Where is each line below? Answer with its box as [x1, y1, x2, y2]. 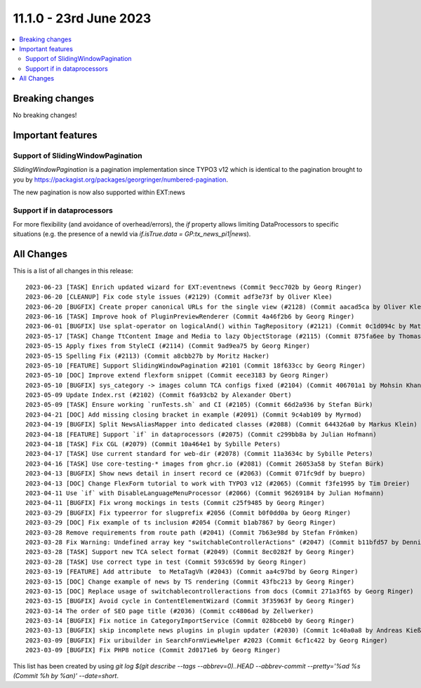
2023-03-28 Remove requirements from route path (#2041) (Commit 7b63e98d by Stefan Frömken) [25, 528, 359, 537]
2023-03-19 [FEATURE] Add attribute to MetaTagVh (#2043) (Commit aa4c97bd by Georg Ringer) [25, 568, 359, 576]
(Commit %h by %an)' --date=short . [13, 672, 119, 680]
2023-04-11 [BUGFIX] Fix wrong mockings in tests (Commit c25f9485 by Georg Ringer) [25, 499, 326, 507]
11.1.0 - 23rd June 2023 [13, 11, 152, 26]
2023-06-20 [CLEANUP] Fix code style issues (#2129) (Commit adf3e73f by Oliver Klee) [25, 293, 333, 301]
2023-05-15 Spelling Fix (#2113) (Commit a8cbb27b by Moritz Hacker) [25, 351, 270, 360]
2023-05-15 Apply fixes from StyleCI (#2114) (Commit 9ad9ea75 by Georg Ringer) [25, 342, 311, 350]
